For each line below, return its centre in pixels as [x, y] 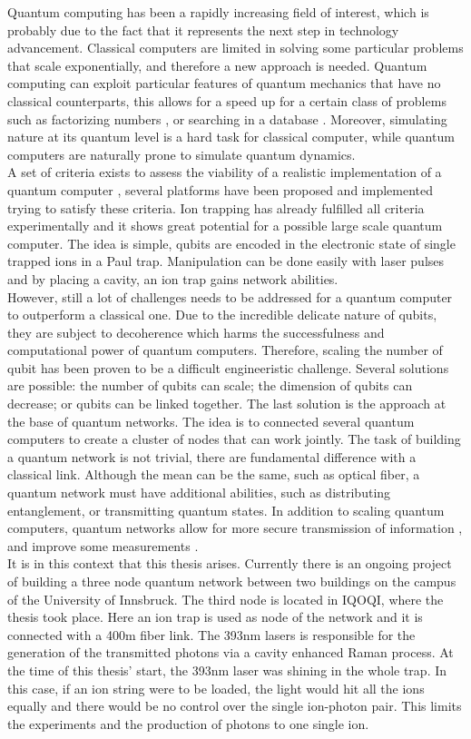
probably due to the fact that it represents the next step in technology [203, 30]
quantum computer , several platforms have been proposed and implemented [221, 189]
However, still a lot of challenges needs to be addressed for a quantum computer [230, 296]
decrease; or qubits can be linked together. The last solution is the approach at [227, 404]
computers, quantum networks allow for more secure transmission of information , [235, 528]
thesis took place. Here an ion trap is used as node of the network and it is [215, 617]
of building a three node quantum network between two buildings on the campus [232, 581]
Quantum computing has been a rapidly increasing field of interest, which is [218, 12]
